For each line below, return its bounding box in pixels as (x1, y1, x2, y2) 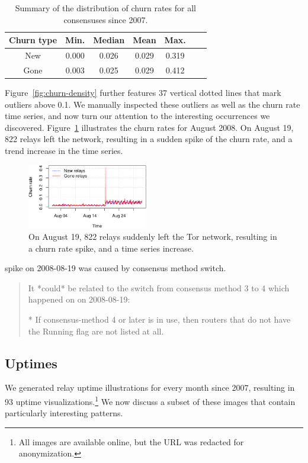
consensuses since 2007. (63, 13, 148, 25)
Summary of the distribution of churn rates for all (15, 2, 196, 14)
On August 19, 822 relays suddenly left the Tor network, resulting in (28, 230, 277, 243)
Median (93, 34, 125, 46)
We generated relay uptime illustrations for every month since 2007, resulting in (5, 381, 295, 394)
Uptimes (5, 353, 57, 372)
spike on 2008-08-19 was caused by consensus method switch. (5, 262, 226, 274)
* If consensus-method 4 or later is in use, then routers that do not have (28, 313, 291, 325)
